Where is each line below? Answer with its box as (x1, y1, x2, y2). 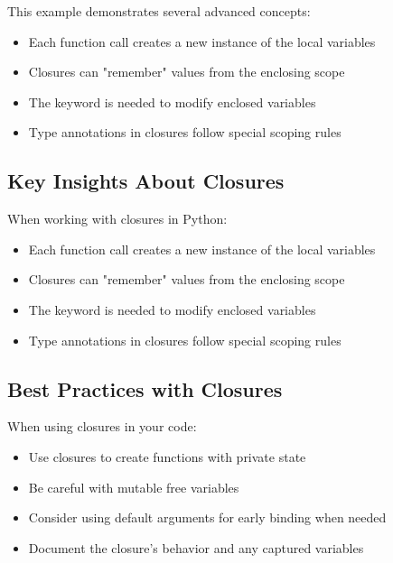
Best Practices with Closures (7, 374, 283, 402)
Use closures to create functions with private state (28, 447, 306, 466)
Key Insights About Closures (7, 167, 285, 195)
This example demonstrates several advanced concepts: (7, 2, 311, 20)
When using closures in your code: (7, 417, 197, 436)
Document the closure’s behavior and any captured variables (28, 538, 364, 557)
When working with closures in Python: (7, 209, 228, 228)
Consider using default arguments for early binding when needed (28, 508, 387, 527)
